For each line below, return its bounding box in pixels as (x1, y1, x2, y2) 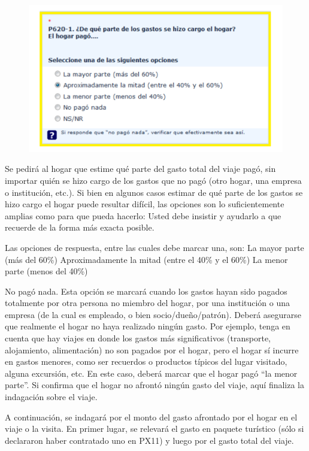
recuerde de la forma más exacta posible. (5, 221, 154, 234)
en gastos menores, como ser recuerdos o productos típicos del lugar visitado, (5, 355, 287, 368)
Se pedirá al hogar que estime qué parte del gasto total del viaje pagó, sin (5, 162, 276, 175)
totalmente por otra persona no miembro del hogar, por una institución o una (5, 296, 290, 309)
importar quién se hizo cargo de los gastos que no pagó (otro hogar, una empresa (5, 174, 302, 186)
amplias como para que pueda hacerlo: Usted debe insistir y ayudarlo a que (5, 209, 281, 222)
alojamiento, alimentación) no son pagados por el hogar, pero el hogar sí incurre (5, 343, 299, 356)
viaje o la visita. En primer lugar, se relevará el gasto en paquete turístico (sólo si (5, 422, 304, 435)
